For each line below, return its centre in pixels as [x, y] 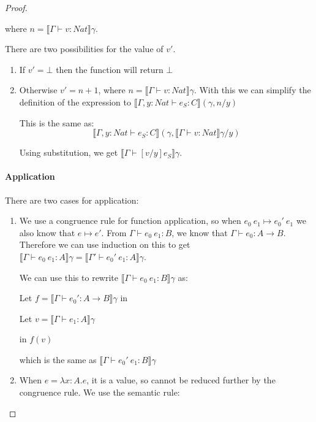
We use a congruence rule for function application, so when [130, 221]
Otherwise [38, 90]
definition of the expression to [75, 102]
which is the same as [58, 359]
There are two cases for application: [72, 200]
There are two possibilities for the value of [84, 49]
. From [114, 232]
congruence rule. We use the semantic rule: [100, 392]
